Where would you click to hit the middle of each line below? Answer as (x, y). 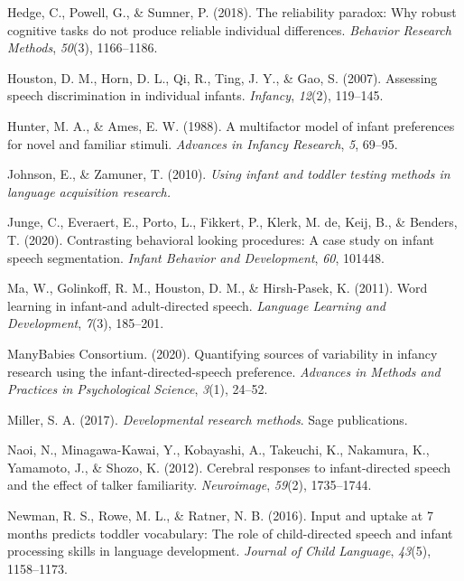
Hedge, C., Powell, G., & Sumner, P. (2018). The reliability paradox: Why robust (232, 12)
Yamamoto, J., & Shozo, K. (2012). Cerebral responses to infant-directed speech (229, 467)
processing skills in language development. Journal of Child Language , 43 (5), (219, 551)
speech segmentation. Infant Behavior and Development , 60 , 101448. (196, 257)
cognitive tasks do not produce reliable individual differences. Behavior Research (229, 29)
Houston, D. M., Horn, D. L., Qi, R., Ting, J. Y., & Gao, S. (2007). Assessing (223, 77)
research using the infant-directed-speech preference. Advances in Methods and (224, 371)
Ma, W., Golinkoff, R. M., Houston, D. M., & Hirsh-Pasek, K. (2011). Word (218, 288)
